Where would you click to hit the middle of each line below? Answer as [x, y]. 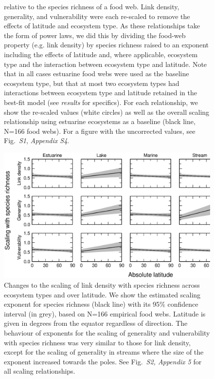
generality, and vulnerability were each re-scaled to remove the [97, 16]
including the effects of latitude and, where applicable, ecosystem [101, 54]
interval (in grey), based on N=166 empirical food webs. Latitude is [105, 313]
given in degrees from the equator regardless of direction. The [96, 323]
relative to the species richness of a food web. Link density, [92, 6]
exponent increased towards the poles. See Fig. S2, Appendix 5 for [103, 361]
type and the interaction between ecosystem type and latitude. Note [106, 64]
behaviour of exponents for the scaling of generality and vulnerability [107, 333]
